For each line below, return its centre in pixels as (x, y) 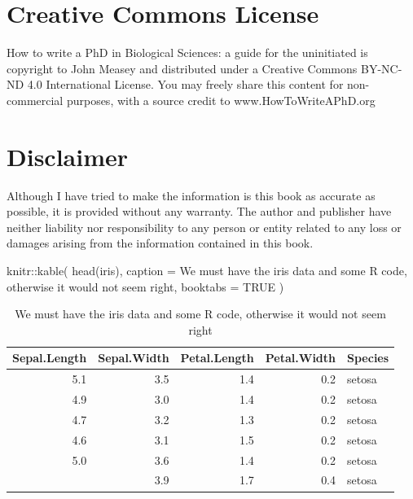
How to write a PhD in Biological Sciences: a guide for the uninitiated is (187, 53)
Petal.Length (217, 358)
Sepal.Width (134, 358)
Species (368, 358)
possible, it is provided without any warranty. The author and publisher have (199, 211)
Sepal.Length (50, 358)
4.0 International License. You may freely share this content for (185, 84)
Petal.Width (301, 358)
